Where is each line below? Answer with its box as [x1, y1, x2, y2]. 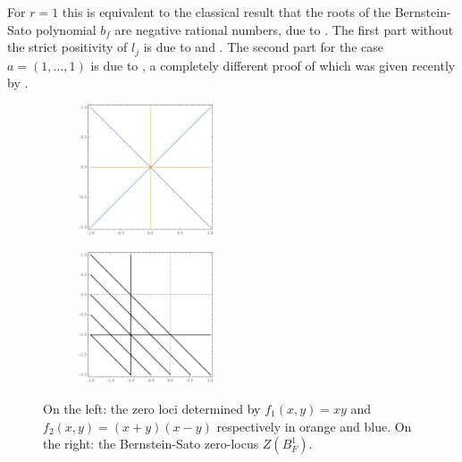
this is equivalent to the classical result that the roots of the [62, 3, 391, 21]
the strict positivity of [7, 38, 128, 56]
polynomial [35, 20, 97, 38]
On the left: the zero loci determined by [43, 399, 261, 417]
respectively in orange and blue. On [216, 416, 412, 435]
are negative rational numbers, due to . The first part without [114, 20, 454, 38]
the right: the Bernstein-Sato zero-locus [43, 434, 259, 453]
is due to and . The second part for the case [143, 38, 383, 56]
